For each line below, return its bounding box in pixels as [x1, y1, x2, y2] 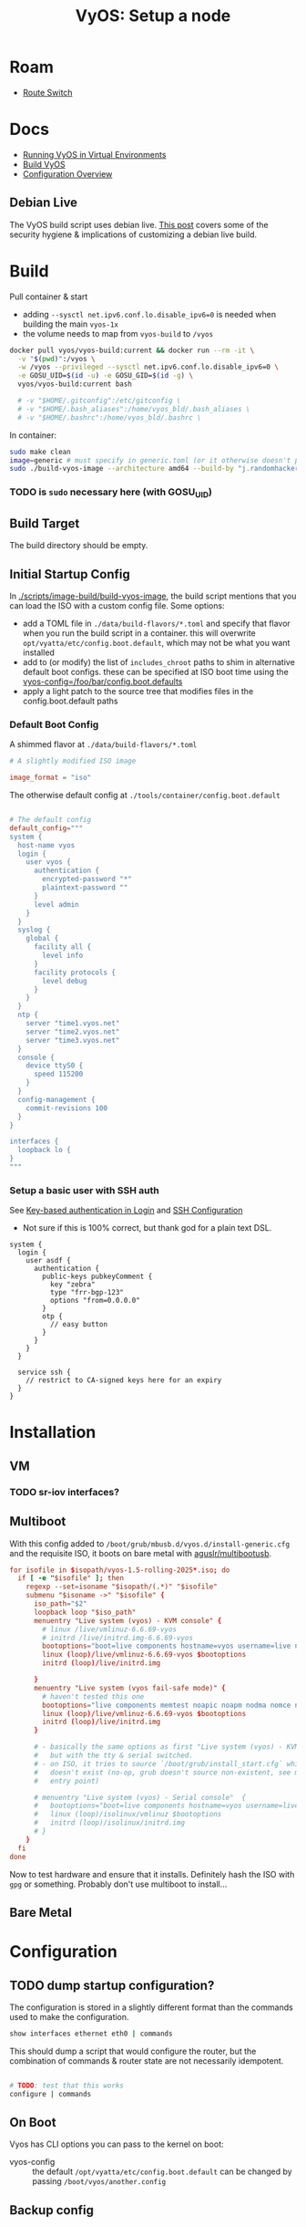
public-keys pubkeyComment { [42, 1272, 153, 1282]
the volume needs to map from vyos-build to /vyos [22, 328, 214, 338]
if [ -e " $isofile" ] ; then [17, 1574, 125, 1583]
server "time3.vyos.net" [25, 1035, 120, 1045]
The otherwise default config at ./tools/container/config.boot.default [9, 790, 280, 801]
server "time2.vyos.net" [25, 1027, 120, 1036]
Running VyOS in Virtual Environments [22, 149, 167, 160]
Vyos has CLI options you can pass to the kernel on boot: [9, 2139, 225, 2149]
